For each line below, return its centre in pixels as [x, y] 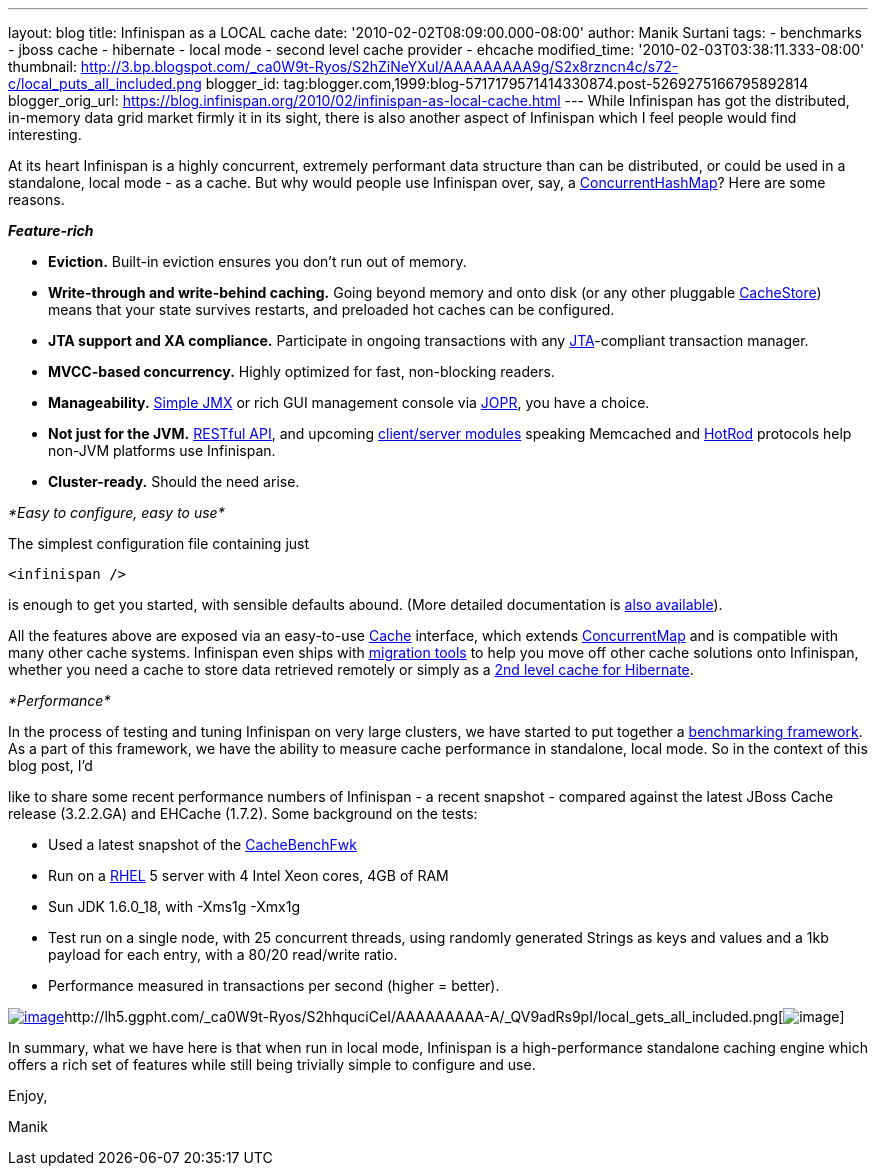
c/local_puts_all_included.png [105, 83]
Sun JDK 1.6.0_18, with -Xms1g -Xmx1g [174, 906]
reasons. [36, 199]
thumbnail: [42, 66]
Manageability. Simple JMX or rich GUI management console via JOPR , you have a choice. [349, 402]
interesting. [45, 134]
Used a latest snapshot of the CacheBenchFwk [203, 844]
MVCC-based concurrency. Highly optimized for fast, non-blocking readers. [301, 371]
